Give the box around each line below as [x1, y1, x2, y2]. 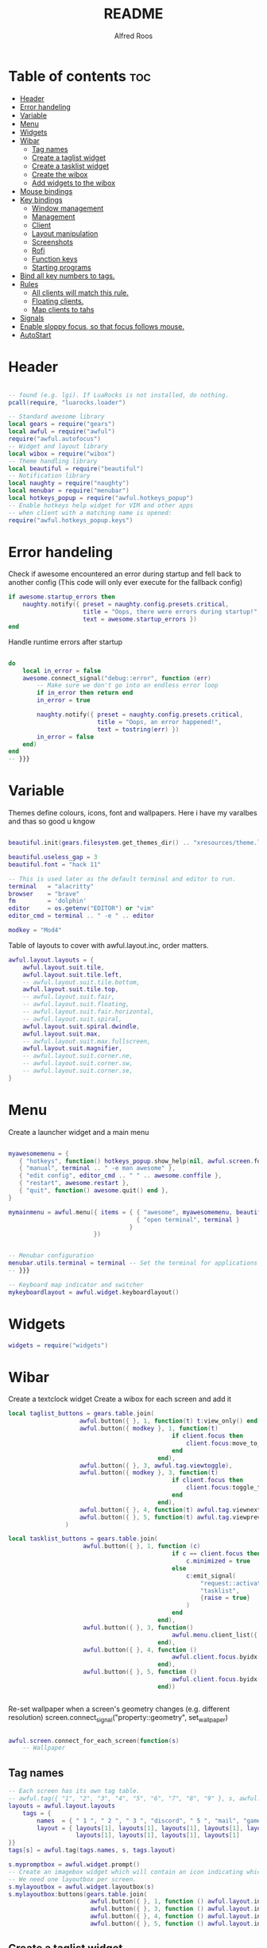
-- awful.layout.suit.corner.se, [22, 1067, 133, 1075]
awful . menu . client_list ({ [172, 1631, 258, 1639]
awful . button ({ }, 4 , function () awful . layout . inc [90, 1912, 265, 1920]
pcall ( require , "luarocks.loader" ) [8, 398, 126, 406]
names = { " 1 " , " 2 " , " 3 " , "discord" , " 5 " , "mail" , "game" [37, 1817, 265, 1825]
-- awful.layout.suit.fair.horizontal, [22, 1008, 155, 1016]
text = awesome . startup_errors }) [83, 615, 197, 624]
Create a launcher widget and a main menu [8, 1127, 149, 1137]
